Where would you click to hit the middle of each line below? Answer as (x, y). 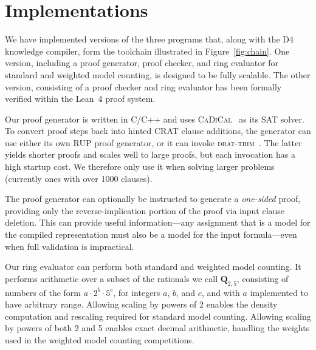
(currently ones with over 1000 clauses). (79, 178)
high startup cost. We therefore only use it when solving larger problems (140, 167)
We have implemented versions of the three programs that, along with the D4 (149, 39)
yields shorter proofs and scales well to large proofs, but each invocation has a (150, 154)
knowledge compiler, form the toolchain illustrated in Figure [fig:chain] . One (147, 51)
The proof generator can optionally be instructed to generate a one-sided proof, (153, 199)
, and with (221, 292)
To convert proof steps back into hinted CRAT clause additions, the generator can (158, 131)
